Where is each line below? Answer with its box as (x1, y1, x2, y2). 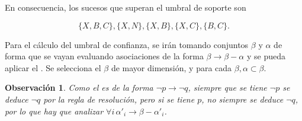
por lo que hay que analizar (5, 104, 104, 117)
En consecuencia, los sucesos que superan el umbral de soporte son (5, 1, 246, 13)
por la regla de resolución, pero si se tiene (43, 93, 195, 105)
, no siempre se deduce (201, 93, 284, 105)
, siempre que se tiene (188, 81, 267, 94)
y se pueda (246, 50, 285, 62)
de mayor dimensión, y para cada (111, 61, 232, 74)
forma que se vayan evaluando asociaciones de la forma (5, 50, 204, 62)
